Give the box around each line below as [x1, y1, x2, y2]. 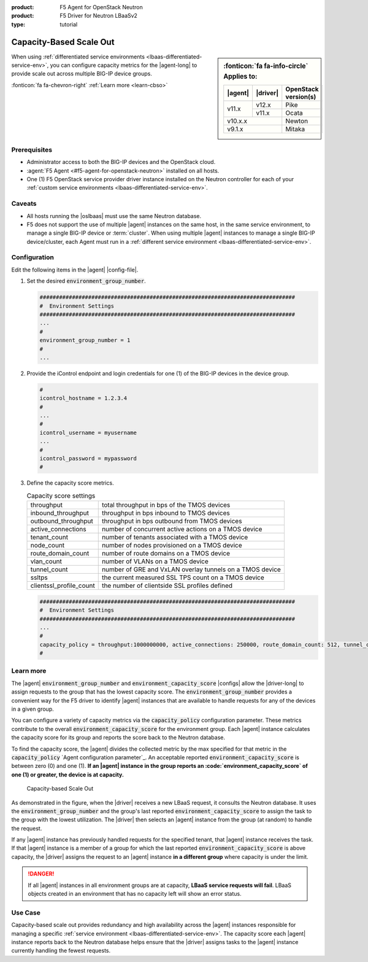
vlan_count [30, 557, 63, 566]
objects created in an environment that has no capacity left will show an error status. [28, 890, 242, 897]
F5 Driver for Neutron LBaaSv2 [59, 12, 138, 20]
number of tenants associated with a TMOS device [101, 533, 248, 542]
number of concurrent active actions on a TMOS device [101, 525, 263, 534]
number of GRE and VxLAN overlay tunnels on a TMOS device [101, 565, 282, 574]
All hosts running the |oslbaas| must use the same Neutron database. [26, 212, 202, 219]
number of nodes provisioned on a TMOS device [101, 541, 242, 550]
